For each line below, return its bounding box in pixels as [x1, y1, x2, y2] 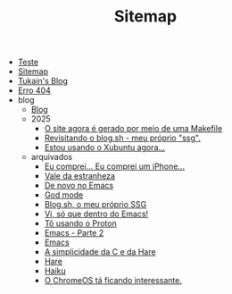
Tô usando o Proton [44, 218, 118, 229]
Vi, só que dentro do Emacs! [44, 208, 149, 220]
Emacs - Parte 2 [44, 228, 104, 239]
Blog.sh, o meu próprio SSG [44, 199, 147, 210]
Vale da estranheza [44, 171, 116, 181]
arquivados [30, 152, 73, 163]
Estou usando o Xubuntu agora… [44, 142, 166, 153]
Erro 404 [17, 85, 51, 96]
